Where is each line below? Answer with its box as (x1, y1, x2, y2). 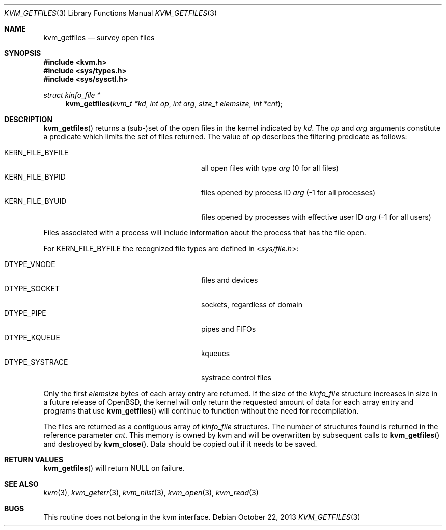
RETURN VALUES (4, 455, 64, 464)
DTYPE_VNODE (4, 260, 55, 269)
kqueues (201, 349, 230, 358)
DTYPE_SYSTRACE (4, 358, 68, 366)
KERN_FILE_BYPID (4, 172, 66, 181)
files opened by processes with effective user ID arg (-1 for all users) (201, 213, 431, 221)
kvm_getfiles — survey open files (43, 33, 155, 42)
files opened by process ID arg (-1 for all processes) (201, 188, 376, 197)
